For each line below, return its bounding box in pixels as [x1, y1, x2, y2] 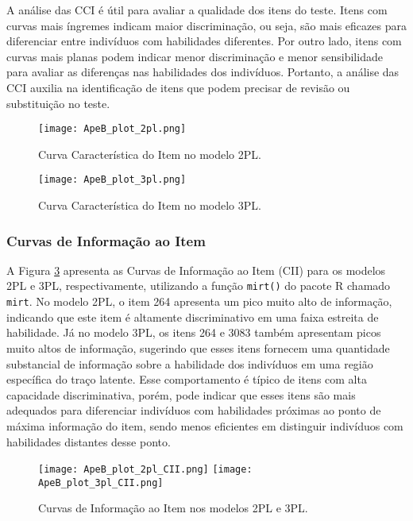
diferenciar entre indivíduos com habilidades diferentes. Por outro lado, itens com [6, 33, 402, 49]
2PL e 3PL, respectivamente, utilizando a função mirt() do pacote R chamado [6, 277, 391, 294]
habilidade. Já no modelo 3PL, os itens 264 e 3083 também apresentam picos [6, 324, 381, 341]
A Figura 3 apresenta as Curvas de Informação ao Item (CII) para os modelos [6, 261, 386, 278]
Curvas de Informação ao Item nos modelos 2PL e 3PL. [38, 500, 308, 516]
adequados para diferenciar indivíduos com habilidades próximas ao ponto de [6, 402, 381, 419]
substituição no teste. [6, 95, 110, 111]
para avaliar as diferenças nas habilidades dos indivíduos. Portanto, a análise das [6, 64, 399, 80]
